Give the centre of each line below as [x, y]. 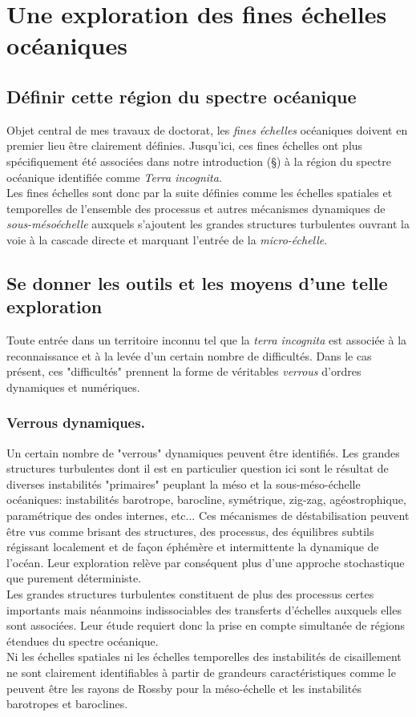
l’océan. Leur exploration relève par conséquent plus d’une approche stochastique [206, 562]
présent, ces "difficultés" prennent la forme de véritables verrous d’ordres [184, 371]
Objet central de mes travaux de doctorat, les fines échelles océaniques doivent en [207, 129]
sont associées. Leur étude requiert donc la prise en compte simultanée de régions [206, 625]
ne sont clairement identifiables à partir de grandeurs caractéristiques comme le [201, 673]
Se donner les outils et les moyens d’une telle [197, 282]
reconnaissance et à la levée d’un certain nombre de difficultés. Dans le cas [189, 355]
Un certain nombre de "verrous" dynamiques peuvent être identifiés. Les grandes [203, 452]
